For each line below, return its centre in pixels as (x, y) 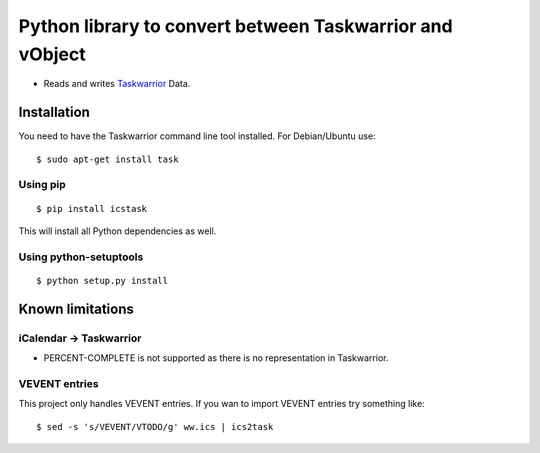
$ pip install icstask (92, 208)
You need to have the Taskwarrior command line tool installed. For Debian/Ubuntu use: (197, 136)
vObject (52, 54)
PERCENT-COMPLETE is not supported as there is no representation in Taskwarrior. (216, 358)
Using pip (42, 185)
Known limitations (76, 308)
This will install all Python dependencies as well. (117, 231)
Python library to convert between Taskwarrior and (236, 26)
